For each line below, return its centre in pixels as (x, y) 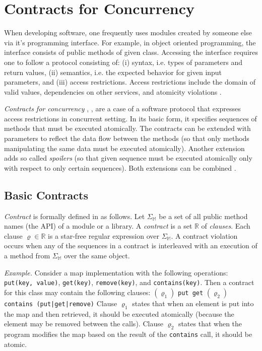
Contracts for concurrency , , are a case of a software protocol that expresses (122, 109)
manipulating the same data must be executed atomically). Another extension (124, 148)
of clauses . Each (226, 226)
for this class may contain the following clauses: (77, 292)
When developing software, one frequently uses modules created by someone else (128, 32)
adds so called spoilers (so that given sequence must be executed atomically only (128, 158)
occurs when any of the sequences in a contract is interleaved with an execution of (131, 245)
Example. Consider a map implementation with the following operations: (116, 272)
